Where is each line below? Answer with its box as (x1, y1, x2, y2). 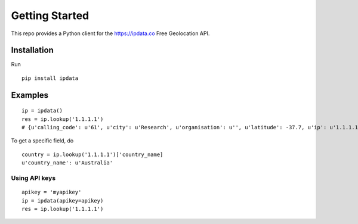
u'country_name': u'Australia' (21, 160, 113, 166)
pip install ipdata (21, 74, 79, 82)
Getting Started (11, 9, 89, 22)
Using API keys (11, 173, 56, 182)
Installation (11, 45, 54, 55)
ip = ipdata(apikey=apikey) (21, 197, 104, 204)
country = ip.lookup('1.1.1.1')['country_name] (21, 151, 163, 158)
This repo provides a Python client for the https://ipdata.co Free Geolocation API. (11, 30, 210, 37)
